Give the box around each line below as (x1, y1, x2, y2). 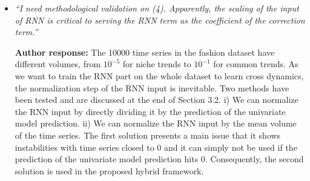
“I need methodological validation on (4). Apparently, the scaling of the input (15, 2, 299, 14)
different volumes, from (15, 58, 101, 70)
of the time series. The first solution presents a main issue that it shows (15, 128, 281, 141)
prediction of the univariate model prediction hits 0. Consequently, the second (15, 153, 304, 165)
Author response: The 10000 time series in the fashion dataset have (15, 45, 275, 58)
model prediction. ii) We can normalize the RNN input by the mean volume (15, 117, 297, 130)
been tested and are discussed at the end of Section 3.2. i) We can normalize (15, 93, 298, 106)
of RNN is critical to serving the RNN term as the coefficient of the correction (15, 13, 305, 26)
